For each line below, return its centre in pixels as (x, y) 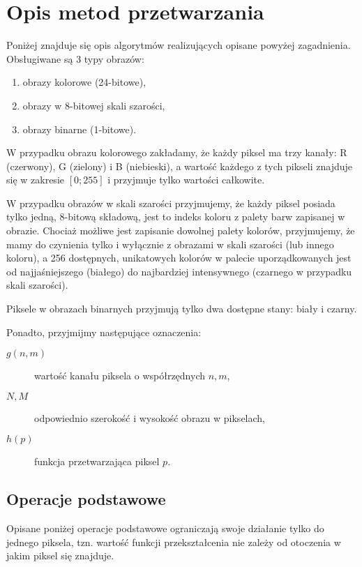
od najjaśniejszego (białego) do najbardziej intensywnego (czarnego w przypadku (179, 271)
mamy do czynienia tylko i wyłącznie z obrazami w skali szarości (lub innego (170, 244)
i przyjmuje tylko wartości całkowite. (186, 180)
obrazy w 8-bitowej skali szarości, (94, 105)
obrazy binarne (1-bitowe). (80, 129)
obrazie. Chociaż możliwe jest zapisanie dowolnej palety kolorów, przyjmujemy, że (181, 230)
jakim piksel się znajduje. (60, 555)
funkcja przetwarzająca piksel (97, 461)
